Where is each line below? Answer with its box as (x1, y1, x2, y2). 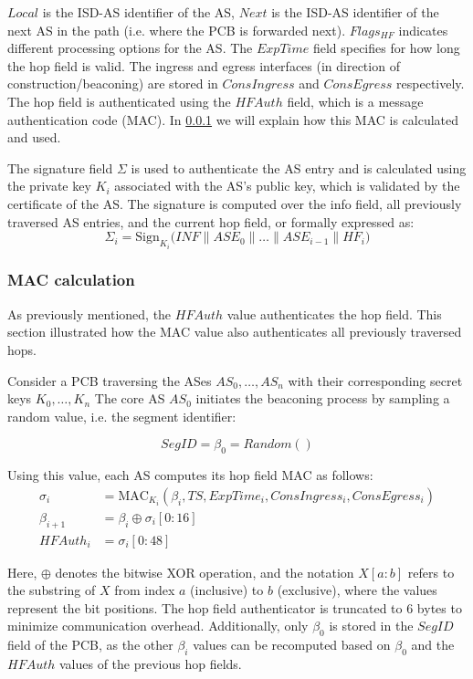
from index (114, 580, 175, 600)
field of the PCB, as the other (7, 635, 173, 654)
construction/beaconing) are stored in (7, 74, 218, 93)
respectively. (396, 74, 465, 93)
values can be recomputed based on (193, 635, 391, 654)
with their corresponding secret (288, 371, 463, 390)
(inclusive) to (190, 580, 264, 600)
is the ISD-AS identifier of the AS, (42, 3, 235, 21)
